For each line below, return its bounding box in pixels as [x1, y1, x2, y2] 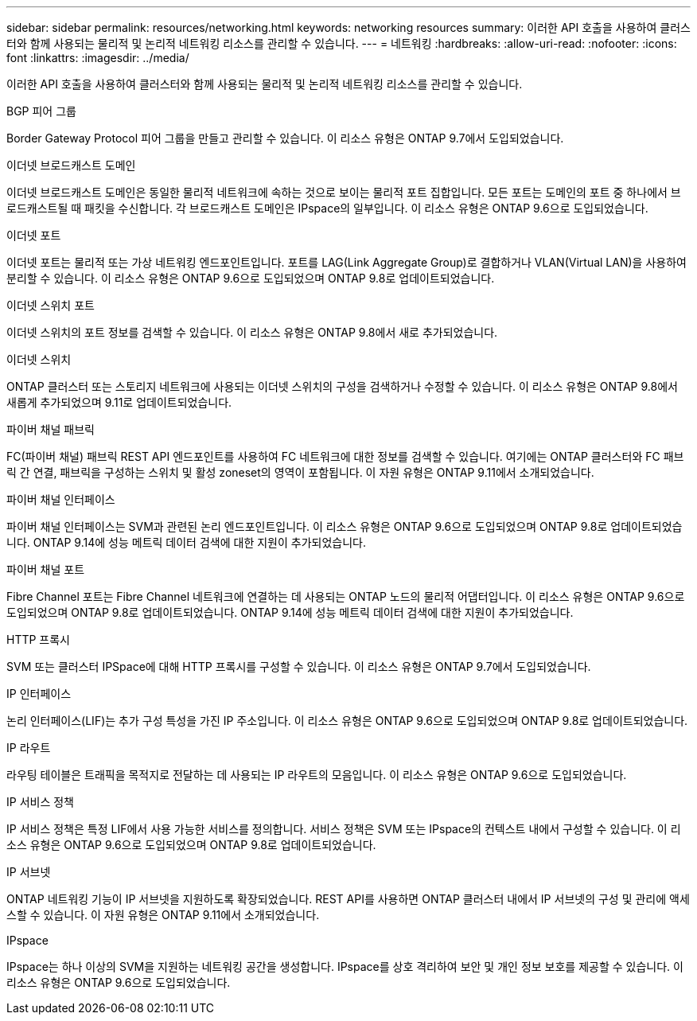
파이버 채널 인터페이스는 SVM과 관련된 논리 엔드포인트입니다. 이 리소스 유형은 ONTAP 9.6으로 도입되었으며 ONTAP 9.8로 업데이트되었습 [6, 520, 683, 533]
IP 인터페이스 [6, 687, 72, 700]
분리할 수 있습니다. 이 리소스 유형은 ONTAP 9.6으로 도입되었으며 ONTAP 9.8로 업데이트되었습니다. [6, 271, 495, 285]
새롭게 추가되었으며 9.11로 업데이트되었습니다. [6, 396, 232, 409]
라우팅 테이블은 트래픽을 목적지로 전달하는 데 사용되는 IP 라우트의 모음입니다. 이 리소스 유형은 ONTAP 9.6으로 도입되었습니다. [6, 768, 627, 781]
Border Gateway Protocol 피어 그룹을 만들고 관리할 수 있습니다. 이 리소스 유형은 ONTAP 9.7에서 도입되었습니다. [6, 131, 564, 145]
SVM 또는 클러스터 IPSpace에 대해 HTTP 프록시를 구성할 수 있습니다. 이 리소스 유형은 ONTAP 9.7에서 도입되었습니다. [6, 660, 591, 673]
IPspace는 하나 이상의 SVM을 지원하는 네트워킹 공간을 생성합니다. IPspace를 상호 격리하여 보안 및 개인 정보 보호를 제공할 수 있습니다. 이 [6, 960, 683, 973]
